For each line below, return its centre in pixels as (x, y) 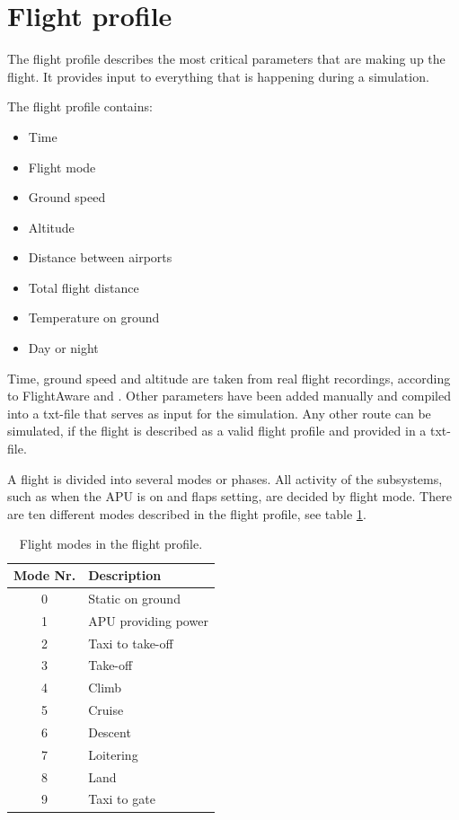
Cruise (106, 710)
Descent (110, 732)
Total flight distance (84, 287)
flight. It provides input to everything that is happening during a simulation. (218, 76)
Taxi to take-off (131, 643)
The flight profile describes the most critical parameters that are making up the (226, 59)
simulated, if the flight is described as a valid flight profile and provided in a (217, 431)
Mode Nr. (45, 575)
